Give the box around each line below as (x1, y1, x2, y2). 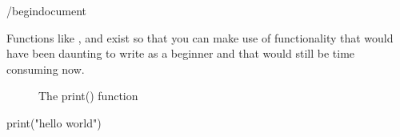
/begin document (6, 2, 86, 18)
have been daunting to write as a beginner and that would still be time (6, 45, 355, 62)
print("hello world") (6, 114, 102, 131)
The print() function (38, 87, 138, 104)
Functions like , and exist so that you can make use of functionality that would (6, 29, 394, 46)
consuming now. (6, 60, 85, 77)
